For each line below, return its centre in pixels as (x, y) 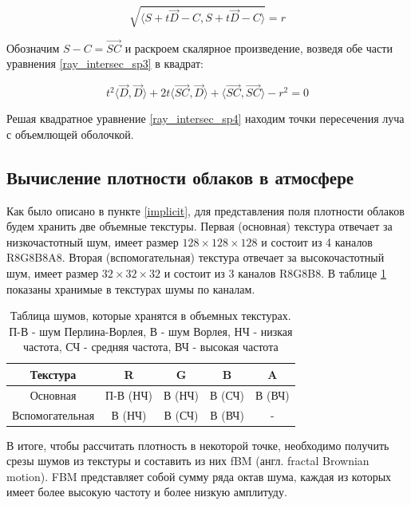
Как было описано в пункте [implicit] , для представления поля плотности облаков (205, 210)
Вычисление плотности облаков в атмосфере (180, 177)
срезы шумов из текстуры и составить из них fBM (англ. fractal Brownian (188, 461)
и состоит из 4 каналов (317, 241)
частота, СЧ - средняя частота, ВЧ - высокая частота (151, 347)
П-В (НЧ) (129, 395)
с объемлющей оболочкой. (70, 134)
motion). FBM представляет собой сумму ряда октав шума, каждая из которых (199, 476)
